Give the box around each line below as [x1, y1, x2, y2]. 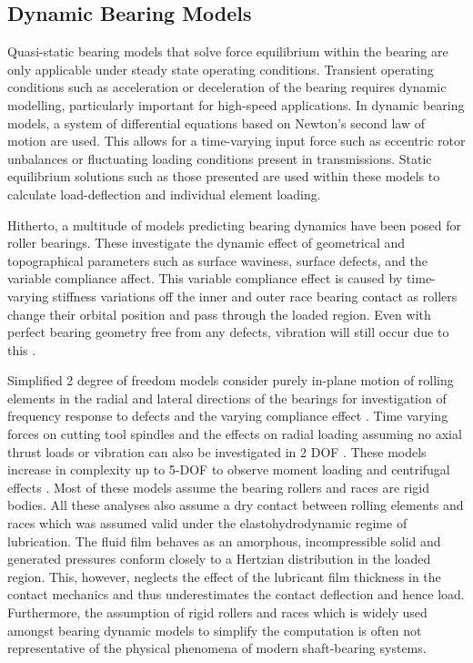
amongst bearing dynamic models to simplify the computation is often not [7, 620, 422, 639]
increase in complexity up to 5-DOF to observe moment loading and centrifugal [7, 460, 450, 479]
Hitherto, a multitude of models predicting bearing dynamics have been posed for [7, 215, 461, 234]
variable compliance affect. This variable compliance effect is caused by [7, 269, 403, 288]
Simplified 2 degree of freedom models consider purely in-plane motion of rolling [7, 371, 454, 390]
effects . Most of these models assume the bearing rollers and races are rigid [7, 477, 429, 496]
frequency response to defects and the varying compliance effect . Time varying [7, 406, 448, 425]
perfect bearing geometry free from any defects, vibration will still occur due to [7, 322, 449, 342]
